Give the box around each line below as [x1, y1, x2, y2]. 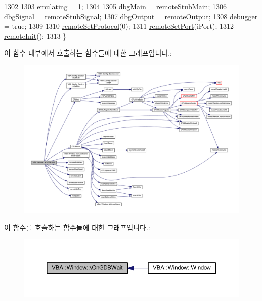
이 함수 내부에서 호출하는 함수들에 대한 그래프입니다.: [4, 47, 172, 58]
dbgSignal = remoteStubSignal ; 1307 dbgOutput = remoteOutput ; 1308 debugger [4, 11, 258, 21]
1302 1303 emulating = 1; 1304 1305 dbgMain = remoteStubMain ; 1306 [4, 1, 227, 11]
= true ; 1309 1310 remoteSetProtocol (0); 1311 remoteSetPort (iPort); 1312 [4, 21, 234, 31]
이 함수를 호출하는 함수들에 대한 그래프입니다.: [4, 222, 150, 232]
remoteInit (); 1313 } [4, 30, 67, 41]
